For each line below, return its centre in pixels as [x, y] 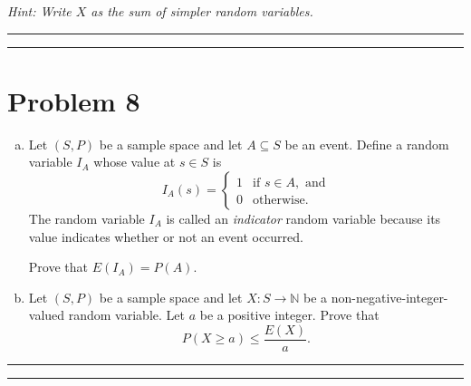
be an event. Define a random [367, 144]
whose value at [135, 162]
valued [47, 315]
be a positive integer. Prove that [289, 315]
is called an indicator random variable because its [303, 218]
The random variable [87, 218]
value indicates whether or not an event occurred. [166, 236]
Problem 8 [74, 100]
